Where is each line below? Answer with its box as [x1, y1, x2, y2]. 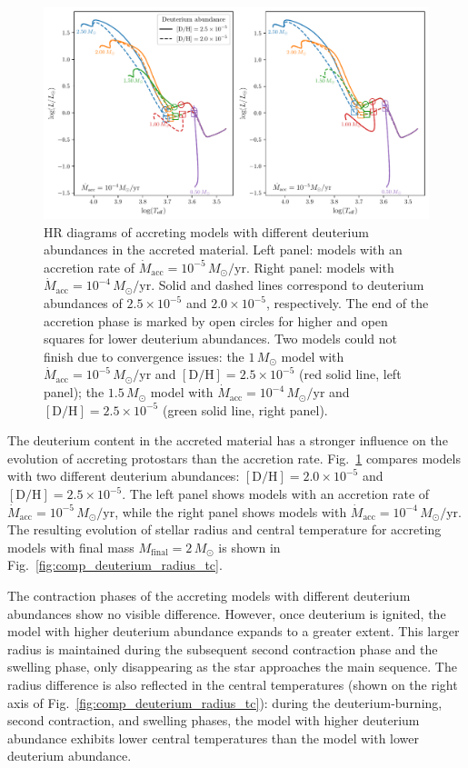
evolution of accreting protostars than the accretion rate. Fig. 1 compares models [7, 448, 461, 467]
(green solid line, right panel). [162, 400, 328, 419]
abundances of [44, 294, 123, 313]
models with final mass [7, 537, 134, 556]
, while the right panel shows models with [115, 502, 347, 521]
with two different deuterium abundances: [7, 466, 240, 485]
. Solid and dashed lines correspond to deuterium [151, 275, 424, 294]
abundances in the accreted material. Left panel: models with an [44, 240, 403, 259]
